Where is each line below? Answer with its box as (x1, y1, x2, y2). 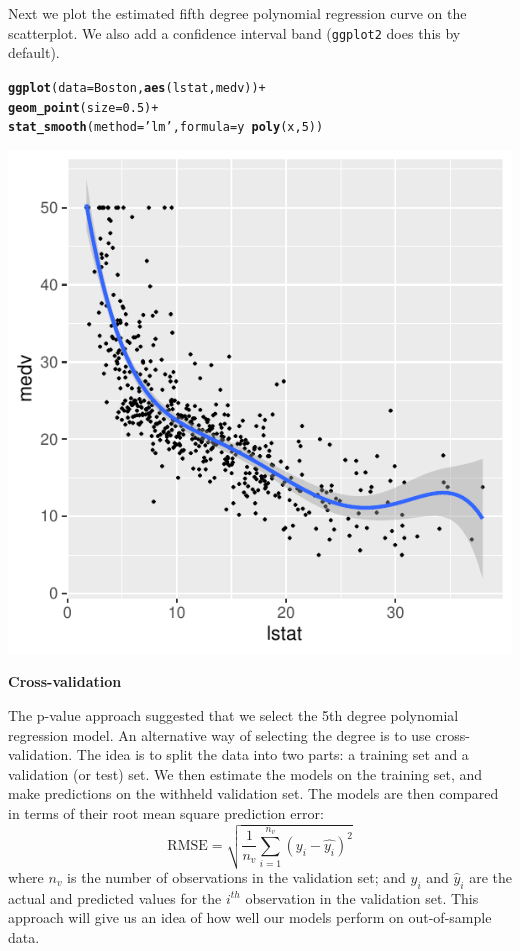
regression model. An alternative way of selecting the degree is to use (8, 724, 431, 745)
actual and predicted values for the (8, 887, 222, 908)
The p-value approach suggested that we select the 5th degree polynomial (8, 705, 459, 725)
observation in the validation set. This (245, 887, 479, 908)
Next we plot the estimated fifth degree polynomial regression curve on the (8, 3, 467, 23)
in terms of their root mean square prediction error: (8, 802, 324, 823)
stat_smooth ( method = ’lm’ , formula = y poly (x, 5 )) (8, 120, 324, 135)
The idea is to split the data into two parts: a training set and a (76, 744, 469, 765)
